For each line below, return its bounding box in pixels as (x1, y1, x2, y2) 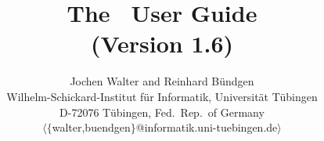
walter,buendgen (52, 119, 131, 136)
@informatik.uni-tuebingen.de (135, 119, 278, 136)
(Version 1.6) (90, 27, 234, 60)
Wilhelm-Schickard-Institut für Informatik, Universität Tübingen (6, 88, 318, 104)
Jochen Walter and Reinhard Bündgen (70, 73, 254, 89)
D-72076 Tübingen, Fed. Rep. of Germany (59, 103, 265, 120)
